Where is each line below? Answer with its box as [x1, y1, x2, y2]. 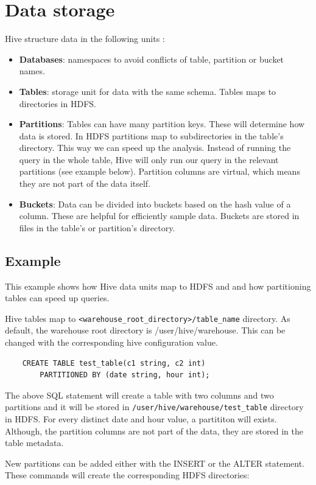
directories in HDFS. [19, 97, 96, 110]
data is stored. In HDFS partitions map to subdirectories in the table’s [19, 129, 284, 142]
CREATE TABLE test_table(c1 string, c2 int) [22, 358, 206, 368]
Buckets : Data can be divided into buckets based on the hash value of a [19, 197, 291, 210]
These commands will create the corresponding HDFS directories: [5, 469, 250, 481]
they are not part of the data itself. [19, 177, 151, 190]
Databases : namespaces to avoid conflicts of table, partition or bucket [19, 52, 284, 65]
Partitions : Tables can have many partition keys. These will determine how [19, 117, 305, 130]
